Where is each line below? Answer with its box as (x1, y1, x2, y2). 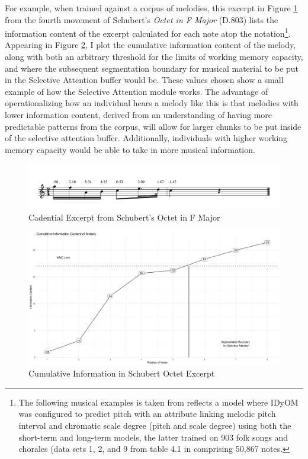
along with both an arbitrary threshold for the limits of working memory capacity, (5, 50, 303, 63)
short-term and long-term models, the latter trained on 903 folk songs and (18, 431, 288, 443)
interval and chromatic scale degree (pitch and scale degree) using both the (18, 419, 291, 431)
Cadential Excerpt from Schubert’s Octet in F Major (28, 211, 220, 223)
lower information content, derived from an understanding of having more (5, 109, 272, 120)
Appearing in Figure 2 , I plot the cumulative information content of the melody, (5, 39, 296, 51)
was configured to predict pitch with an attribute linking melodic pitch (18, 407, 276, 420)
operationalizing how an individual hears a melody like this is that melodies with (5, 97, 299, 109)
